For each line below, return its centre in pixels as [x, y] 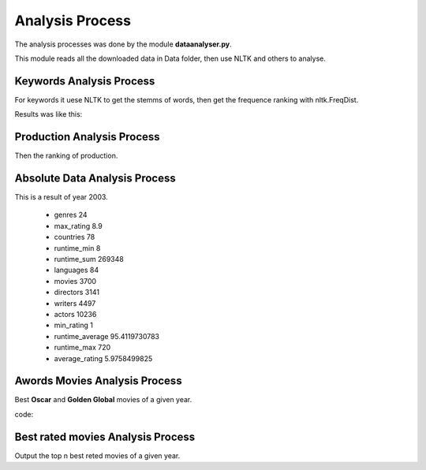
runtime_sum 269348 [89, 259]
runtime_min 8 [77, 248]
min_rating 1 [74, 325]
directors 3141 [77, 293]
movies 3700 [75, 281]
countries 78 [75, 237]
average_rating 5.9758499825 [103, 358]
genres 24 [71, 215]
